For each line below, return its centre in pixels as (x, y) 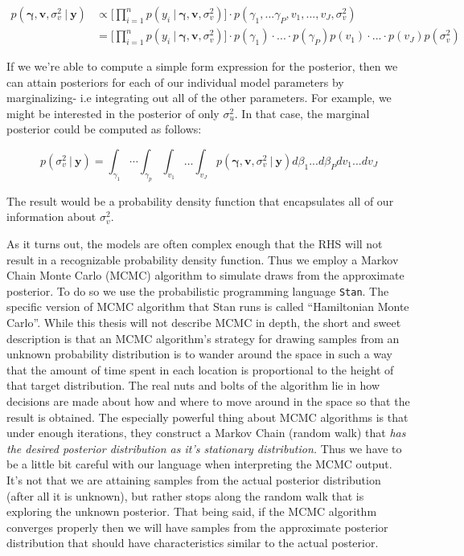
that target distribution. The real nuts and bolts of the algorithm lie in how (193, 385)
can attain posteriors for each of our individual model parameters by (175, 82)
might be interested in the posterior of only (113, 113)
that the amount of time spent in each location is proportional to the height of (200, 369)
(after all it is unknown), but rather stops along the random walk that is (185, 495)
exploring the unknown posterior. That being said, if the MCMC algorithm (192, 511)
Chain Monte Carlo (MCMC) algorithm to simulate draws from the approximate (205, 275)
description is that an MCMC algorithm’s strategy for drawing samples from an (203, 338)
